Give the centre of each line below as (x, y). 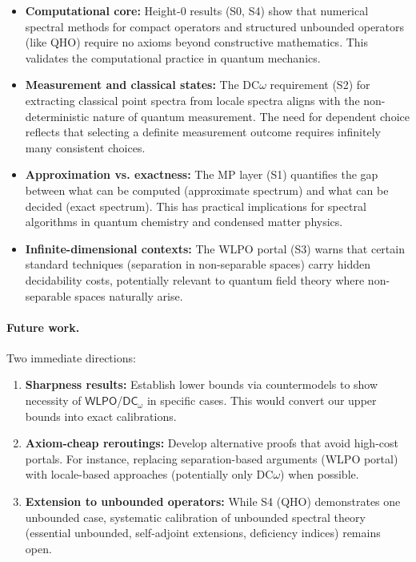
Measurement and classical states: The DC (142, 85)
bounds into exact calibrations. (101, 416)
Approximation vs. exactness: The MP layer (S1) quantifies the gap (202, 174)
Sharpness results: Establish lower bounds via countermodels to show (202, 384)
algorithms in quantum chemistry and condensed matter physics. (184, 222)
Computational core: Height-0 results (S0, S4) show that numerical (197, 10)
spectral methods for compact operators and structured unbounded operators (215, 26)
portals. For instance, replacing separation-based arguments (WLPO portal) (212, 458)
